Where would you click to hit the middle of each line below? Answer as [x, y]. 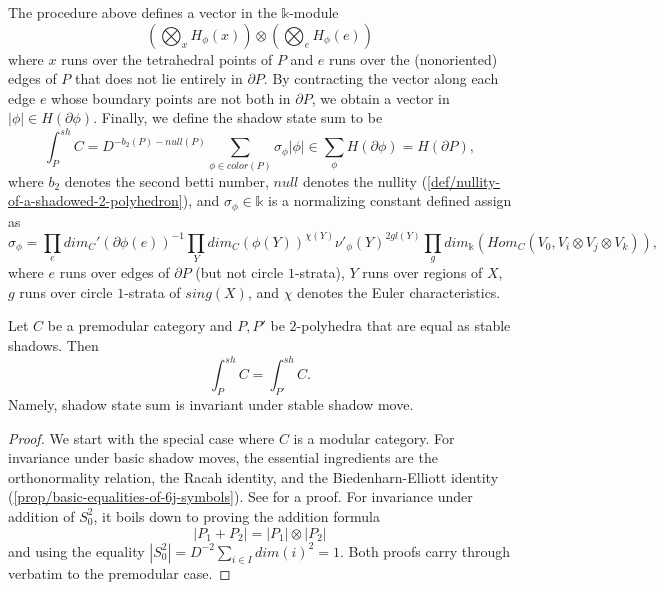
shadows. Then [53, 345]
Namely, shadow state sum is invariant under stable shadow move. [211, 403]
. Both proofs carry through [424, 550]
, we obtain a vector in [380, 97]
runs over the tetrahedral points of [167, 58]
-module [314, 12]
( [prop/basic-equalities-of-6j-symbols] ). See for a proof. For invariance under [240, 496]
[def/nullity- [464, 180]
